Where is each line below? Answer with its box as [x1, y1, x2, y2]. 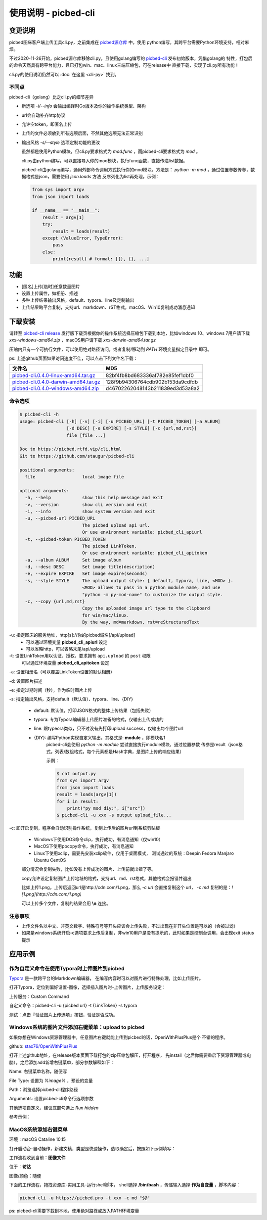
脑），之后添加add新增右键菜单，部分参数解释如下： [9, 1059, 115, 1065]
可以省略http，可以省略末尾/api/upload [26, 646, 105, 652]
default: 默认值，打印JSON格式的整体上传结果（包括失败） [34, 707, 154, 713]
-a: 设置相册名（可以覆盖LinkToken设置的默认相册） [9, 669, 115, 675]
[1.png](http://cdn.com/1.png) [21, 891, 82, 897]
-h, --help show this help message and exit [25, 495, 163, 501]
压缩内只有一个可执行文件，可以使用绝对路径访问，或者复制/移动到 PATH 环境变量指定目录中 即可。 [9, 346, 212, 352]
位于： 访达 [9, 1164, 31, 1170]
